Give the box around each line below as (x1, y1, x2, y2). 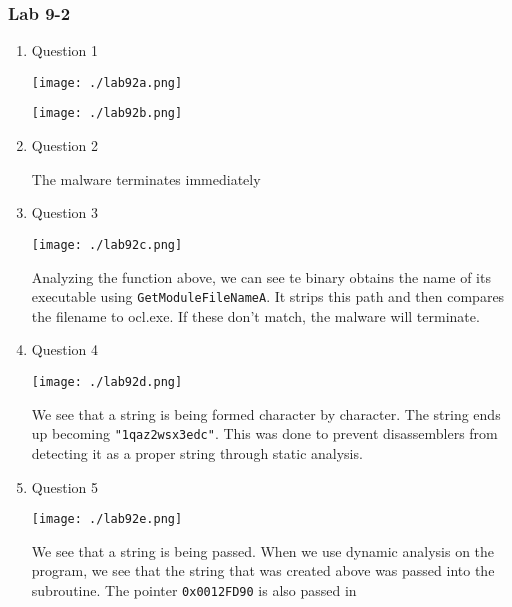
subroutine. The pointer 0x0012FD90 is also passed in (31, 579, 357, 600)
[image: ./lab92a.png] (31, 75, 183, 90)
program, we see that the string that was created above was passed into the (31, 560, 495, 581)
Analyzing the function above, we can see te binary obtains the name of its (31, 266, 491, 287)
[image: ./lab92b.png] (31, 106, 183, 121)
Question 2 (31, 135, 98, 156)
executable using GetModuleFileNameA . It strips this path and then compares (31, 286, 505, 307)
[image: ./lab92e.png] (31, 512, 183, 527)
